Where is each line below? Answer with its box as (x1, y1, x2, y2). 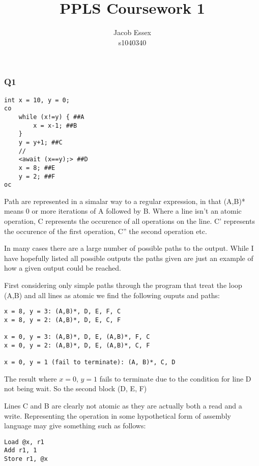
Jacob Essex (113, 27, 152, 38)
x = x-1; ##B (33, 122, 77, 129)
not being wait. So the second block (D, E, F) (4, 383, 147, 394)
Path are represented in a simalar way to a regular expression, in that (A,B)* (4, 195, 245, 206)
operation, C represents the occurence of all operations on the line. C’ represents (4, 216, 255, 226)
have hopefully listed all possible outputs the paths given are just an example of (4, 252, 253, 263)
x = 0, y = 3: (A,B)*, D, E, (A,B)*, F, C (4, 333, 150, 341)
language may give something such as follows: (4, 420, 146, 431)
